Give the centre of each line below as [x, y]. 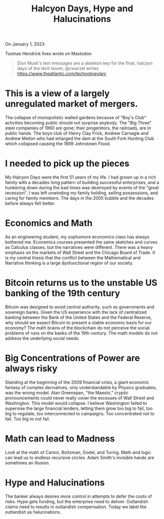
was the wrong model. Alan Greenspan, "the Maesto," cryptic [67, 393]
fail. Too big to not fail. [28, 419]
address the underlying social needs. [42, 338]
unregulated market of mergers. [71, 104]
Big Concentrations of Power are [73, 358]
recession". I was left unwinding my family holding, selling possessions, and [82, 193]
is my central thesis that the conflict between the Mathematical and [73, 258]
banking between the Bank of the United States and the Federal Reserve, [79, 317]
